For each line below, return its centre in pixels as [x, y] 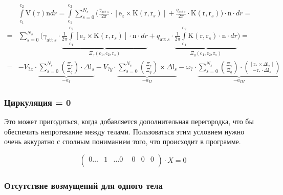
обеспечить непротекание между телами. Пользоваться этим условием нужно [124, 131]
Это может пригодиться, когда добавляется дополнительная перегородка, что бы [129, 121]
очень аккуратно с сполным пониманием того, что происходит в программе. [123, 141]
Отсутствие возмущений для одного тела [83, 185]
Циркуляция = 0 [38, 102]
